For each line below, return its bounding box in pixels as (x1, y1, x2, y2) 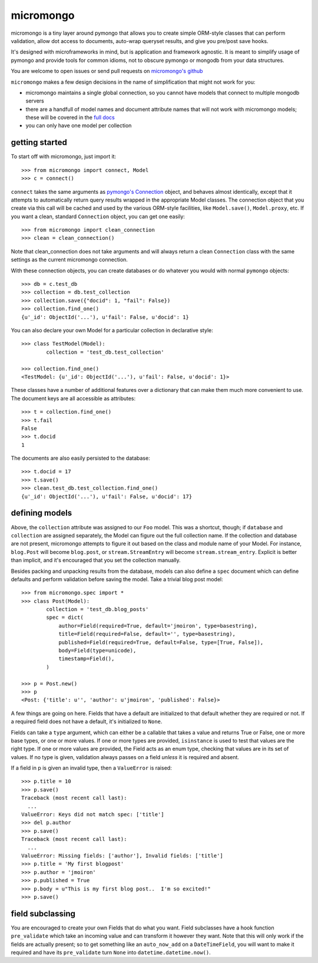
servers (25, 97, 44, 104)
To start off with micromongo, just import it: (11, 153, 117, 160)
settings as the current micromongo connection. (11, 256, 128, 263)
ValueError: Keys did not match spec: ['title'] (21, 811, 164, 818)
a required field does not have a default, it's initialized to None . (11, 718, 163, 725)
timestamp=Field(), (58, 655, 115, 662)
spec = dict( (46, 614, 84, 621)
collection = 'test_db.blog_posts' (46, 606, 149, 613)
